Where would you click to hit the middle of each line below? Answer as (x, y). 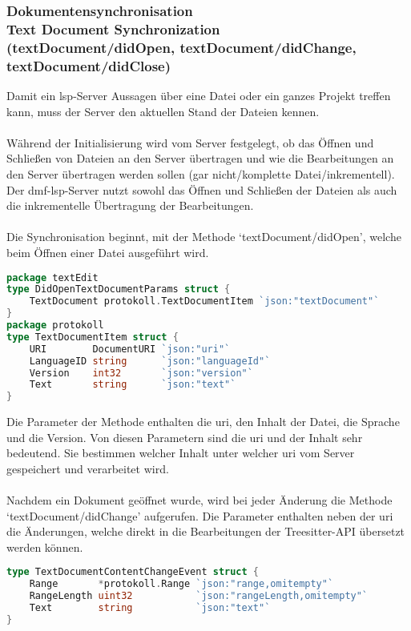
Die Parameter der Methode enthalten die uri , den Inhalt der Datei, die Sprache (203, 422)
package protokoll (55, 326)
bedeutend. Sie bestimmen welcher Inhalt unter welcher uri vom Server (181, 453)
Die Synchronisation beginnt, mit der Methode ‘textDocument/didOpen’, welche (204, 237)
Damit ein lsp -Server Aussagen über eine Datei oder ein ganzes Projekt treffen (199, 95)
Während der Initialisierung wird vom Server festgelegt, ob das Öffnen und (190, 142)
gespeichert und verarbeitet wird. (88, 468)
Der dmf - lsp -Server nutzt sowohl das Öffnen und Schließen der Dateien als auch (202, 189)
